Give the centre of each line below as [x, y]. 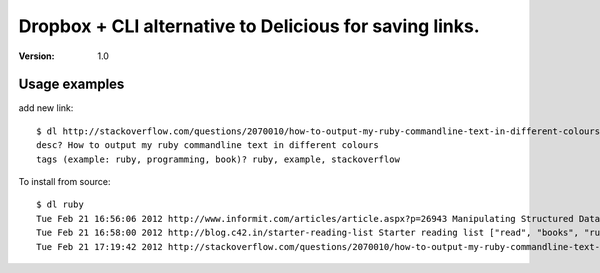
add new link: [46, 108]
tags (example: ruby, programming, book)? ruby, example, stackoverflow [218, 159]
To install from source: [64, 182]
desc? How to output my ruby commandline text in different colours [207, 145]
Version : [36, 56]
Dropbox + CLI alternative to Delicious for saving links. [249, 26]
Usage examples [71, 84]
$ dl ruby [60, 204]
